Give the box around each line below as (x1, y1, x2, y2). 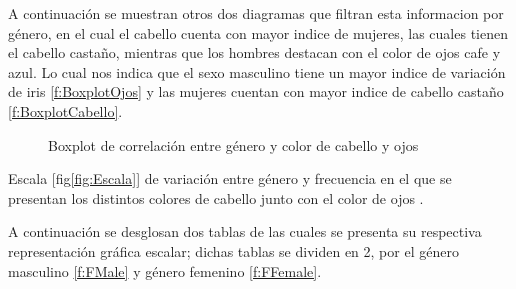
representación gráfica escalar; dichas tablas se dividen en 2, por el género (8, 240, 459, 261)
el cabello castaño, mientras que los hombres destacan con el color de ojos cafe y (8, 42, 501, 63)
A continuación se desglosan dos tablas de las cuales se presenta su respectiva (8, 221, 482, 242)
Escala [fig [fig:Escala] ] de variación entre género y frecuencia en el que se (8, 168, 452, 189)
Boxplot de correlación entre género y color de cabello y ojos (48, 134, 419, 155)
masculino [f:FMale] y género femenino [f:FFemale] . (8, 260, 322, 281)
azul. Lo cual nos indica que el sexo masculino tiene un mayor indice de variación (8, 61, 506, 82)
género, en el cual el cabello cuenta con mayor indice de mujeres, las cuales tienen (8, 22, 508, 43)
